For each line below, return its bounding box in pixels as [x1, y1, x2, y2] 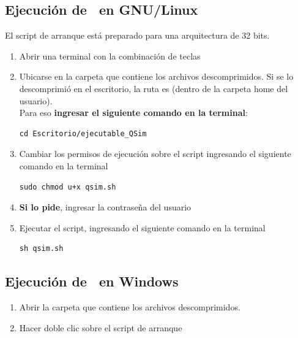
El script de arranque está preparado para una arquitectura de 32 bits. [5, 29, 270, 42]
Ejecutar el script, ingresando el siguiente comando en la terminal [19, 221, 266, 234]
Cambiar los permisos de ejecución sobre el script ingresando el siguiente [19, 147, 291, 160]
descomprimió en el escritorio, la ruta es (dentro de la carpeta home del [19, 82, 288, 94]
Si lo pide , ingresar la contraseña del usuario [19, 201, 192, 213]
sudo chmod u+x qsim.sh [19, 182, 116, 191]
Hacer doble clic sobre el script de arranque [19, 321, 182, 334]
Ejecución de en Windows [5, 272, 179, 291]
